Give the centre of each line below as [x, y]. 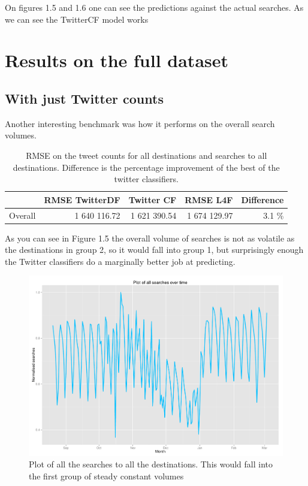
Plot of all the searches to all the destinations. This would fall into [151, 464]
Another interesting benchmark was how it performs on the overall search [140, 123]
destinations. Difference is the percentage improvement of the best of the [146, 167]
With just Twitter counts [84, 98]
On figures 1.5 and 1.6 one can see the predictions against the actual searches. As [154, 7]
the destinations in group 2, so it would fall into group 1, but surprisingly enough [154, 250]
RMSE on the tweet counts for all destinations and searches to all [147, 155]
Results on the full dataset [117, 60]
